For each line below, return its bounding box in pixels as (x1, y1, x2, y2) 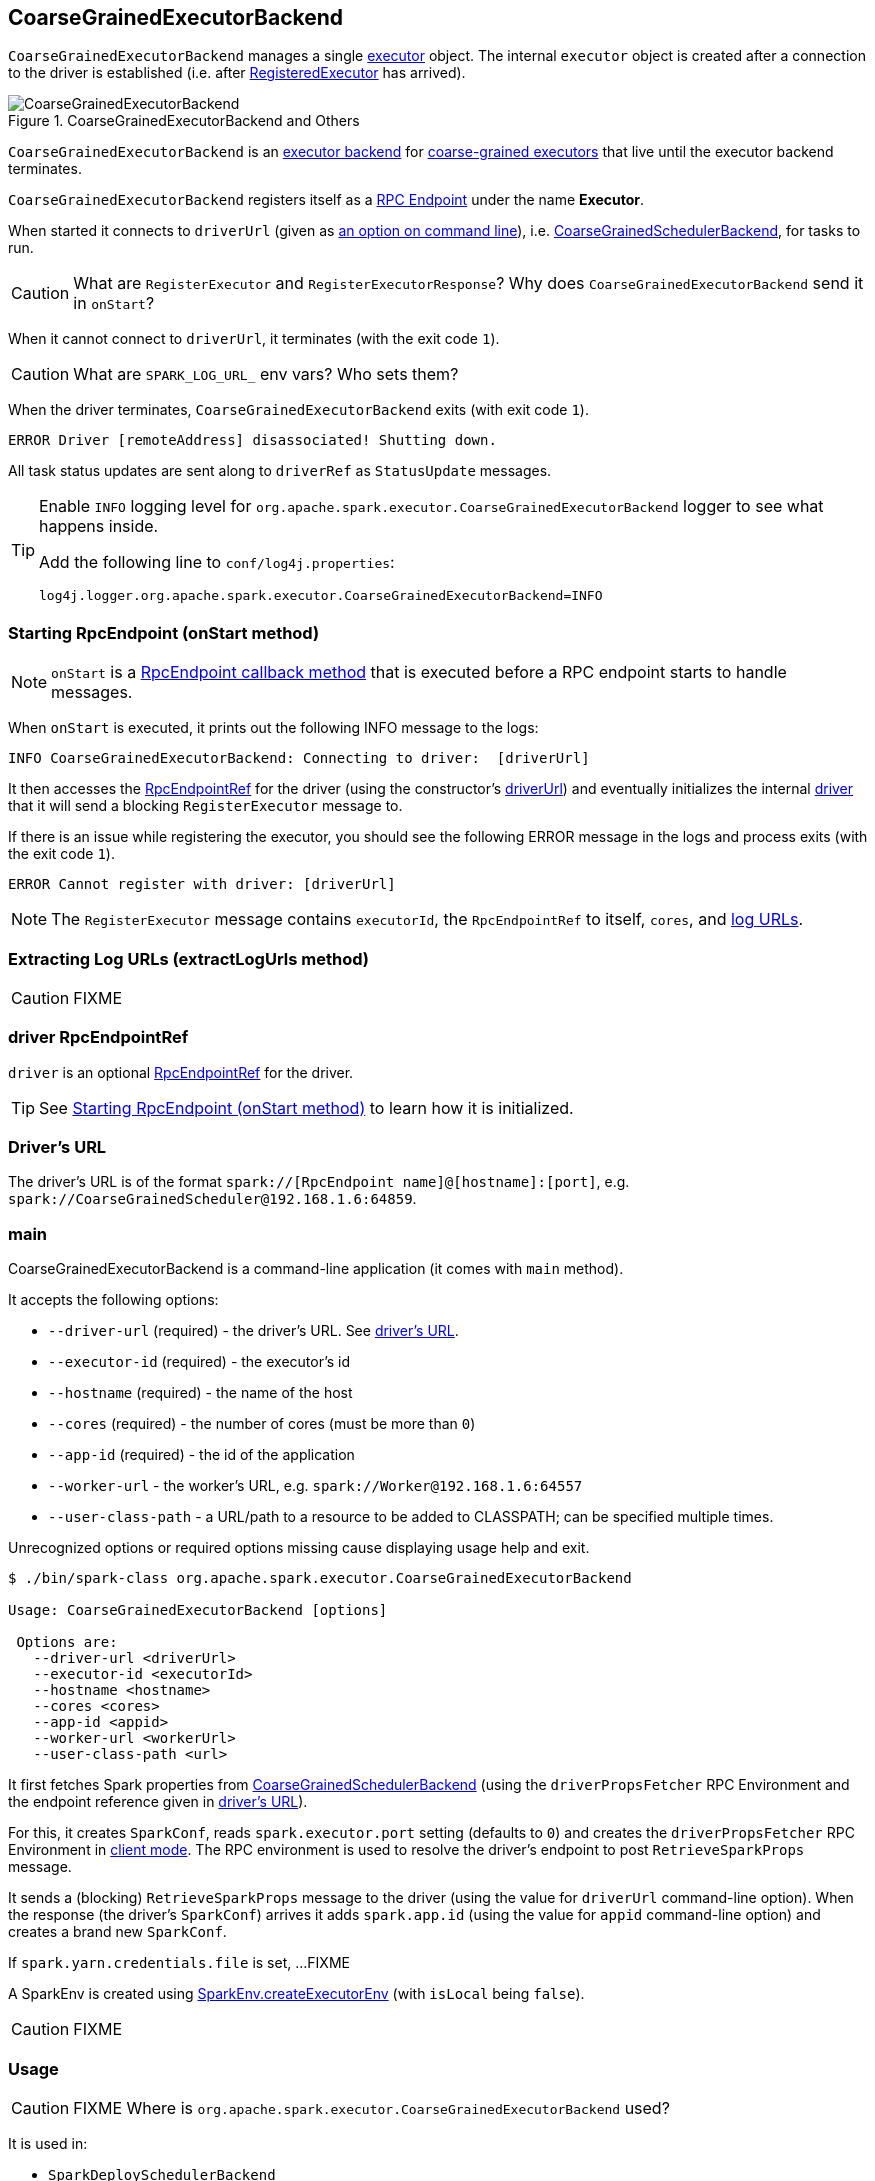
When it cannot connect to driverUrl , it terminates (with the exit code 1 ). (8, 330, 500, 348)
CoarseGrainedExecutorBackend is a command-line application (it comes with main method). (8, 1260, 624, 1278)
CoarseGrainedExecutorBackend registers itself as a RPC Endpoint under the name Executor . (8, 191, 645, 209)
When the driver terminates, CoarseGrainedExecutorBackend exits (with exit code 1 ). (8, 401, 589, 419)
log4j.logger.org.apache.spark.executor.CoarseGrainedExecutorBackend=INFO (39, 588, 603, 604)
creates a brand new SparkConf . (8, 1923, 227, 1941)
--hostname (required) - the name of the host (48, 1384, 353, 1402)
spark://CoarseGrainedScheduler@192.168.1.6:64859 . (8, 1190, 417, 1208)
